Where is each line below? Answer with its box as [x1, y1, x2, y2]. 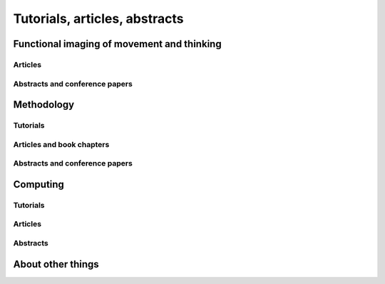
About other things [13, 258, 99, 270]
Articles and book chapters [13, 139, 110, 149]
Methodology [13, 98, 75, 111]
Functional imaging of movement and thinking [13, 38, 222, 50]
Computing [13, 178, 64, 191]
